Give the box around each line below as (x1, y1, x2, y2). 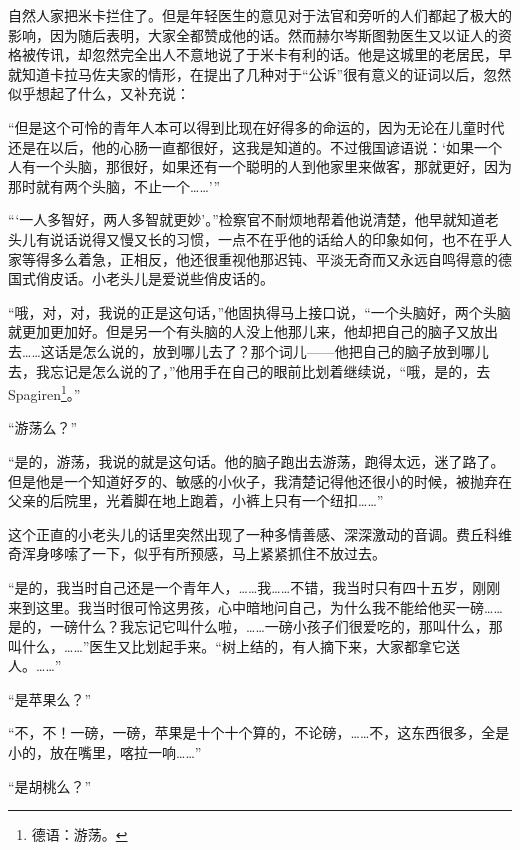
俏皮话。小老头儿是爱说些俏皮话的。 (35, 268, 274, 289)
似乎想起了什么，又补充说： (8, 83, 190, 104)
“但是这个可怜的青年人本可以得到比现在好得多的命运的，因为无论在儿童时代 (8, 116, 505, 137)
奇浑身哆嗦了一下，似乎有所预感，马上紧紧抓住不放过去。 (8, 543, 386, 564)
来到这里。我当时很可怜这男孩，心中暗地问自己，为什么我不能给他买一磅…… (8, 596, 503, 617)
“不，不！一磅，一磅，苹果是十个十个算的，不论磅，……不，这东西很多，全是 (8, 722, 510, 743)
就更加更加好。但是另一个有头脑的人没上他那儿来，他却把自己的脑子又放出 (8, 321, 498, 342)
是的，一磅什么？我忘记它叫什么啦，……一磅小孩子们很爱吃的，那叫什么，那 (8, 616, 503, 637)
